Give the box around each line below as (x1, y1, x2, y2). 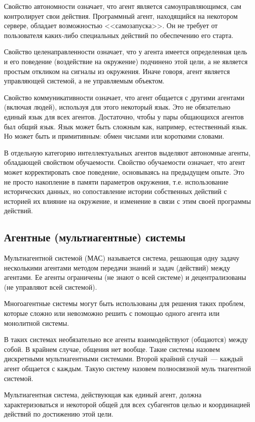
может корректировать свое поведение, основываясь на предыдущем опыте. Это (4, 166, 245, 177)
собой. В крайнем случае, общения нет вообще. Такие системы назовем (4, 344, 220, 354)
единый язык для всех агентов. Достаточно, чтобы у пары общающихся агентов (4, 111, 244, 121)
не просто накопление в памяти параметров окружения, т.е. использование (4, 176, 229, 187)
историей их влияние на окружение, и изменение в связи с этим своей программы (4, 195, 251, 206)
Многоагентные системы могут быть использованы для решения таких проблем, (4, 298, 246, 308)
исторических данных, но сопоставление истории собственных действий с (4, 186, 227, 196)
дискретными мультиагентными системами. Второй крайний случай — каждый (4, 353, 243, 364)
